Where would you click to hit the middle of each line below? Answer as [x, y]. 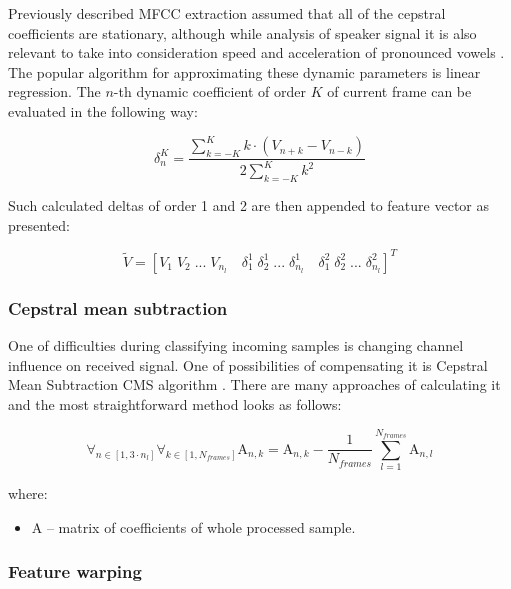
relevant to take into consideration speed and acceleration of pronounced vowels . [256, 52]
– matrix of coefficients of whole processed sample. [201, 526]
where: [28, 493]
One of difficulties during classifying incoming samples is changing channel [236, 345]
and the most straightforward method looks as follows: [175, 403]
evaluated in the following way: [103, 110]
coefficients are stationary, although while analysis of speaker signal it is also [242, 32]
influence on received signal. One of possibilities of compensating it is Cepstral [248, 364]
